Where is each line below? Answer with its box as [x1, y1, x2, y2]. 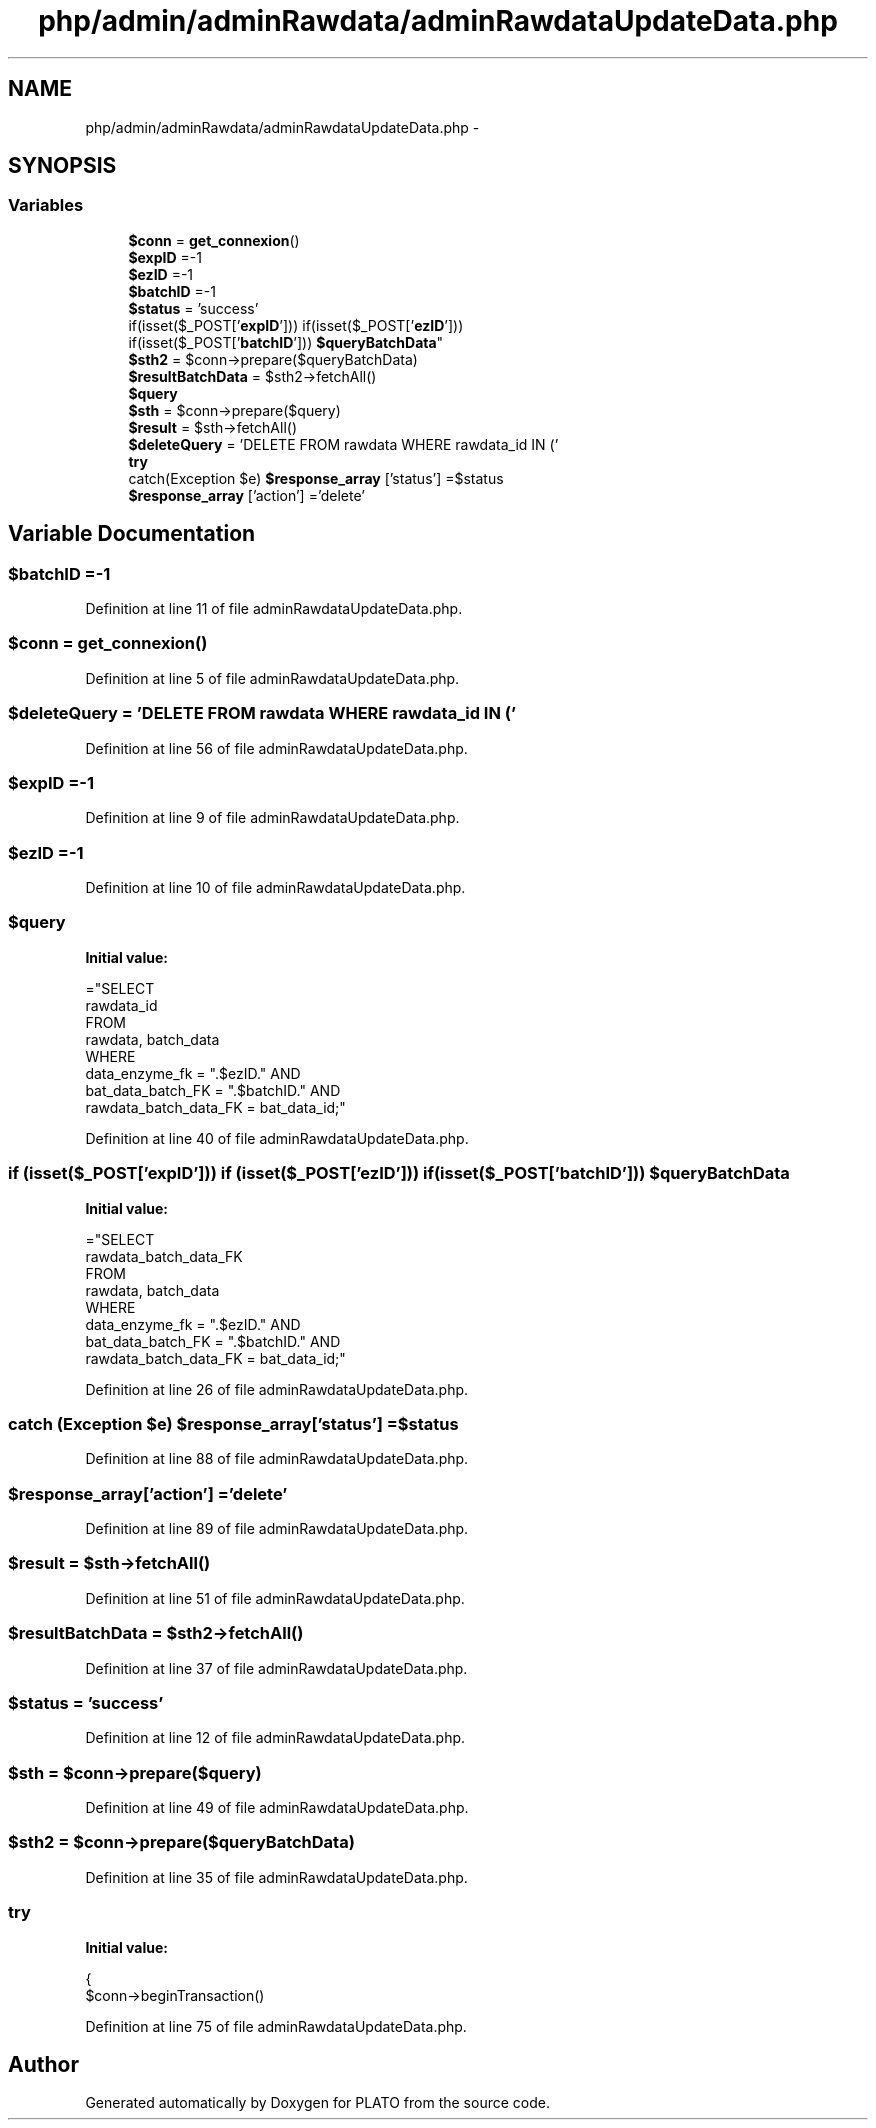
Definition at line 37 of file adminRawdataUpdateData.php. [85, 1659, 468, 1677]
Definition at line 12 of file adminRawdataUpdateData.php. [85, 1729, 466, 1747]
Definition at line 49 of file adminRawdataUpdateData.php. [85, 1799, 469, 1817]
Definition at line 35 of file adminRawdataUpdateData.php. [85, 1868, 468, 1886]
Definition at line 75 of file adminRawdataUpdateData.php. [85, 2017, 467, 2035]
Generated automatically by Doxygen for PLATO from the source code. [85, 2094, 550, 2112]
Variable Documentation [8, 521, 256, 547]
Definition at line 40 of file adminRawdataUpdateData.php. [85, 1129, 469, 1147]
